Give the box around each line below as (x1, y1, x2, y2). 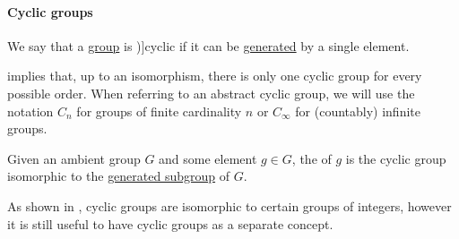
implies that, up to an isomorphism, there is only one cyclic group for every (7, 66, 422, 85)
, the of (291, 149, 332, 167)
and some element (159, 149, 257, 167)
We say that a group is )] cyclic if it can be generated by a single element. (7, 36, 410, 55)
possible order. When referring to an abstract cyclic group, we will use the (7, 83, 415, 102)
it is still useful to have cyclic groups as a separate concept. (7, 214, 333, 233)
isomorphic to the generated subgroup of (7, 166, 230, 185)
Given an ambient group (7, 149, 141, 167)
